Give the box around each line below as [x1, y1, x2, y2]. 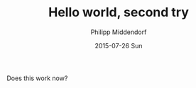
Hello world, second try [48, 4, 190, 21]
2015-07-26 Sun [94, 41, 143, 50]
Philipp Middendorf [90, 28, 147, 36]
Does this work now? [6, 74, 68, 82]
